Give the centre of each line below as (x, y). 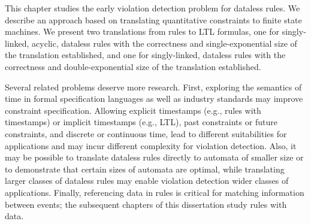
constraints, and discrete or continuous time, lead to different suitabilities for (146, 133)
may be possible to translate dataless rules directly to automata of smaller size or (154, 157)
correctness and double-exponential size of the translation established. (133, 66)
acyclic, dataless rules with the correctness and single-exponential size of (164, 43)
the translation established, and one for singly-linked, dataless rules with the (145, 55)
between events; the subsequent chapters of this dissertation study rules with (146, 204)
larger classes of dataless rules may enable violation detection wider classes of (147, 181)
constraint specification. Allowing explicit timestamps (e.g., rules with (133, 110)
